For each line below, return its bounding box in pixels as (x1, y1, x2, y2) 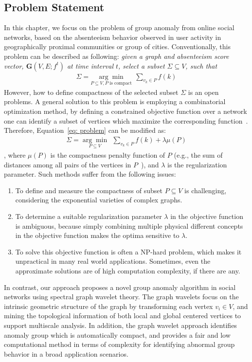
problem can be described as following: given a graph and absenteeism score (4, 51, 229, 61)
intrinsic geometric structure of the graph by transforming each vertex (4, 301, 213, 311)
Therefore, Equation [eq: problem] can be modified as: (4, 125, 166, 135)
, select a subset (118, 60, 165, 71)
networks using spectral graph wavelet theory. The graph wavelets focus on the (4, 291, 239, 302)
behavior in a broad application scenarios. (4, 348, 128, 359)
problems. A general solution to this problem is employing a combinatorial (4, 96, 226, 107)
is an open (188, 87, 219, 97)
